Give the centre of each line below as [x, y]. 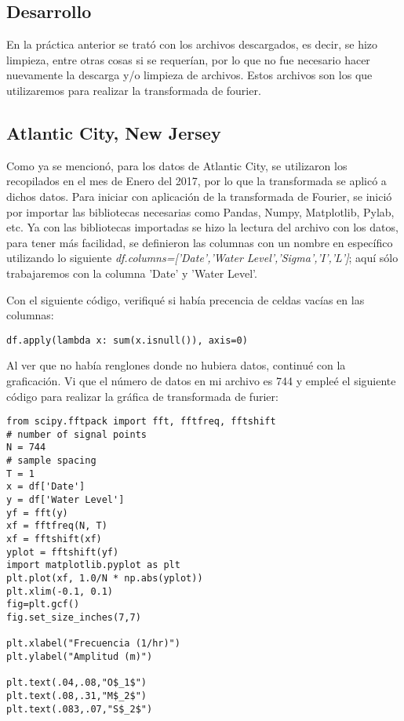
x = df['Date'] [46, 487]
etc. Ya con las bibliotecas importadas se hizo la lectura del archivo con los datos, [202, 227]
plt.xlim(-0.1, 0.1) [60, 591]
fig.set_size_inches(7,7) [74, 617]
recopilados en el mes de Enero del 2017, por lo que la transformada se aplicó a [197, 181]
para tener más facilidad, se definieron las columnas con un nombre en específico [200, 242]
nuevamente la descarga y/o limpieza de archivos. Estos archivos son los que [189, 75]
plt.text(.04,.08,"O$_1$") [76, 683]
